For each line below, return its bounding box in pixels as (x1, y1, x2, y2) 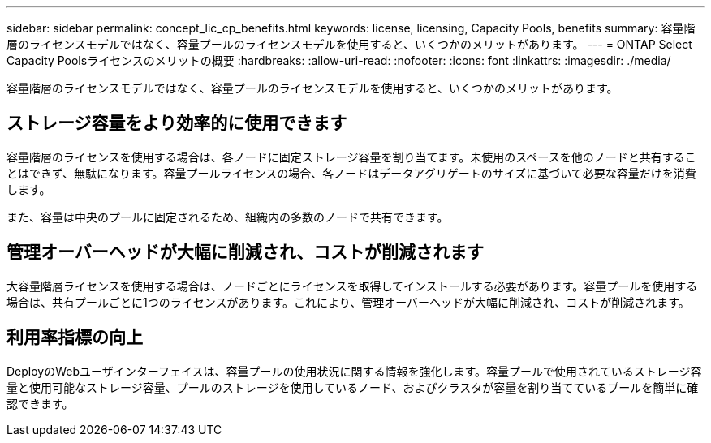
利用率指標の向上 (6, 327, 143, 348)
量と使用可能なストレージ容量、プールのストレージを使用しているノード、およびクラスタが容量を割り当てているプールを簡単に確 (6, 380, 699, 394)
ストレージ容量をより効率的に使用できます (6, 113, 347, 134)
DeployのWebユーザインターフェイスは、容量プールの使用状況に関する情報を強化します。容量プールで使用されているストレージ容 (6, 363, 702, 378)
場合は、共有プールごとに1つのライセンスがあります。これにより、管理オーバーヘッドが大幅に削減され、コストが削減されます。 (6, 295, 690, 309)
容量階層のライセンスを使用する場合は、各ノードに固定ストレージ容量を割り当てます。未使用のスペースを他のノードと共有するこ (6, 149, 696, 164)
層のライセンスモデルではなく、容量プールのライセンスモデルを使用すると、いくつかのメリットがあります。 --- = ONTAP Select (6, 37, 692, 51)
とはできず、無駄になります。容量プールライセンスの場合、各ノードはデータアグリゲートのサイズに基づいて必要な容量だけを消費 (6, 166, 696, 180)
